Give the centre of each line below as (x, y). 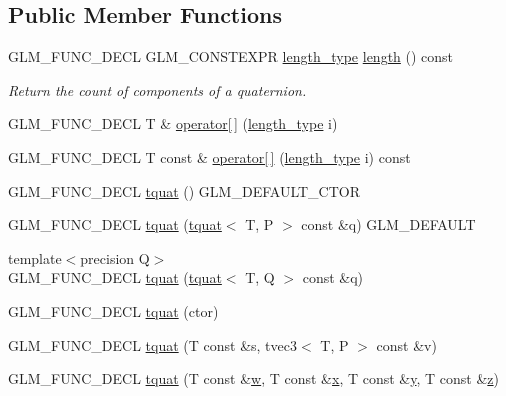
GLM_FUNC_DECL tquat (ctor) (113, 310)
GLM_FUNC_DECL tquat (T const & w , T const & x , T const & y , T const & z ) (254, 378)
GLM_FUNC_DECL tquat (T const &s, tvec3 (152, 344)
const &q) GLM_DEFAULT (388, 224)
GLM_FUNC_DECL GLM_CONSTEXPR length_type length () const (231, 56)
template (35, 257)
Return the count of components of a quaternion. (157, 89)
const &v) (406, 344)
